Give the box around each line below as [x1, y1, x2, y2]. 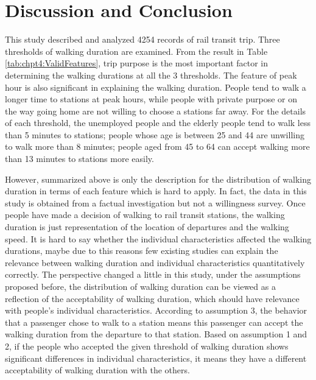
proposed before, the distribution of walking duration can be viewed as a [5, 280, 276, 292]
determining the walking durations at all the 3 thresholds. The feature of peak [5, 68, 297, 81]
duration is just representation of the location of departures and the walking [5, 220, 289, 233]
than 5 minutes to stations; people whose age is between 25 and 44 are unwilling [5, 128, 304, 141]
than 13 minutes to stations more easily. [5, 152, 154, 165]
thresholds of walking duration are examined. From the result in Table [5, 44, 268, 57]
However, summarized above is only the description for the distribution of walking [5, 172, 311, 185]
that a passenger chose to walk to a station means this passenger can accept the [5, 315, 303, 328]
